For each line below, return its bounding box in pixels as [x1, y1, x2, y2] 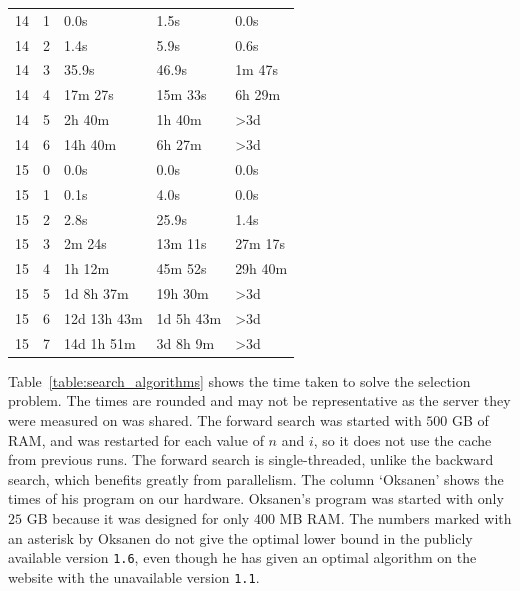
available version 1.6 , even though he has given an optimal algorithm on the [8, 547, 477, 568]
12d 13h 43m [64, 307, 143, 328]
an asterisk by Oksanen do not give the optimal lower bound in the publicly [8, 527, 473, 548]
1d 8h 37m [64, 283, 129, 304]
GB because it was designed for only [26, 507, 250, 528]
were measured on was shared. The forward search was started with [8, 410, 422, 430]
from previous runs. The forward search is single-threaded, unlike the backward [8, 449, 494, 470]
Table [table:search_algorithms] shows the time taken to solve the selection [8, 370, 471, 391]
